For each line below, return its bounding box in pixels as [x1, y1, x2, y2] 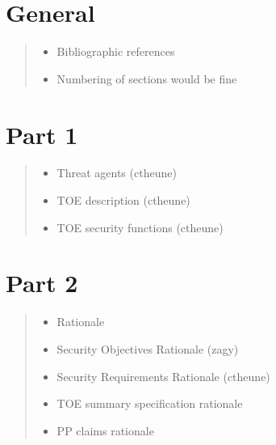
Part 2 [6, 266, 78, 299]
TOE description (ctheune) [56, 192, 190, 209]
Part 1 [6, 117, 78, 150]
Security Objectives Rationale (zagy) [56, 340, 239, 357]
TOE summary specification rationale [56, 395, 243, 412]
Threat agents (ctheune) [56, 164, 177, 181]
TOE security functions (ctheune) [56, 218, 224, 235]
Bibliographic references [56, 43, 175, 60]
